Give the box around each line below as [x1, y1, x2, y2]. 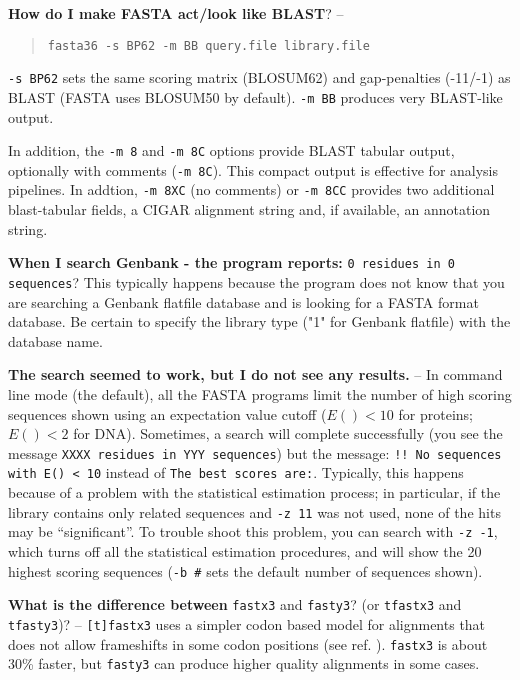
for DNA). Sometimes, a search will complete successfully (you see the [73, 423, 503, 444]
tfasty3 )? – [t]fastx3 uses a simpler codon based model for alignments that [8, 613, 486, 634]
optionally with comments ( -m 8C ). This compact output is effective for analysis [8, 159, 499, 180]
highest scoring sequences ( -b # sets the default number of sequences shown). [8, 560, 483, 581]
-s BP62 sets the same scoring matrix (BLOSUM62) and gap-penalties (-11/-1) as [8, 67, 511, 88]
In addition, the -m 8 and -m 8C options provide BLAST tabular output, [8, 140, 455, 161]
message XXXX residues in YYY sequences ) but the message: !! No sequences [8, 442, 502, 463]
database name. [8, 330, 103, 351]
